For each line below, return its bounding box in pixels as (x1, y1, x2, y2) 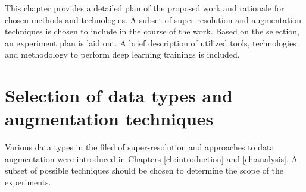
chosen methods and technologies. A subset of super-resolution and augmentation (5, 13, 302, 26)
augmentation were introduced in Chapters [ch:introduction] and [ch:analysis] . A (5, 152, 298, 165)
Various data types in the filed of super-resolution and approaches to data (5, 141, 274, 153)
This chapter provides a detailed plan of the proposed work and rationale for (5, 2, 285, 14)
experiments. (5, 176, 51, 188)
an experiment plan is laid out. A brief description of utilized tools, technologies (5, 36, 296, 49)
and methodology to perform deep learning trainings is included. (5, 48, 240, 61)
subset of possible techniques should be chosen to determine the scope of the (5, 164, 284, 177)
